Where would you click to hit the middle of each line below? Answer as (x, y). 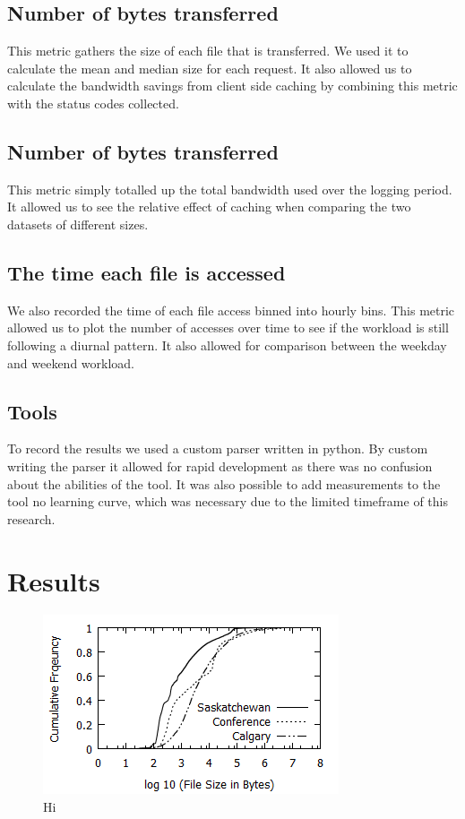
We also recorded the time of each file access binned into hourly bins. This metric (231, 310)
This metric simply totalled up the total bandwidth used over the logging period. (230, 189)
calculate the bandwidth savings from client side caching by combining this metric (232, 86)
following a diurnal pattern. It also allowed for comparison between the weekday (227, 345)
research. (31, 518)
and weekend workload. (71, 362)
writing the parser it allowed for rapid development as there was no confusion (220, 466)
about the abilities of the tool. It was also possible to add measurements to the (224, 483)
